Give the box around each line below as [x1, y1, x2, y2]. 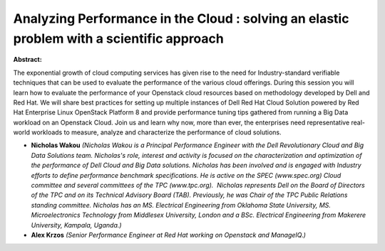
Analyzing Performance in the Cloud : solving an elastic [13, 11, 349, 26]
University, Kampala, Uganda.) [31, 220, 122, 229]
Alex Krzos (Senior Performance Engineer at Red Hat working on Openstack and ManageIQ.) [31, 230, 307, 239]
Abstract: [13, 55, 42, 64]
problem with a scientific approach [13, 31, 224, 46]
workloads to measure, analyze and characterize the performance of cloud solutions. [31, 128, 282, 137]
